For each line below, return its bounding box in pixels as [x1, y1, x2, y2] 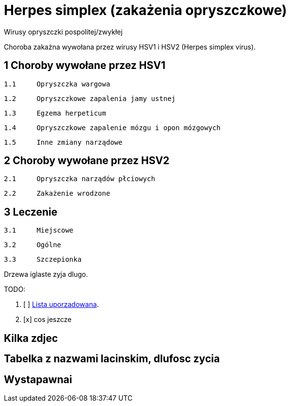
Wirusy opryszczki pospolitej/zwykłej [4, 27, 123, 36]
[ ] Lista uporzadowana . [23, 300, 99, 309]
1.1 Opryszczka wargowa [4, 80, 111, 88]
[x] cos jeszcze [23, 315, 72, 324]
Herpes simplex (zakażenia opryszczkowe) [4, 2, 287, 18]
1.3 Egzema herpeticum [4, 109, 106, 117]
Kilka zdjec [4, 332, 58, 344]
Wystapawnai [4, 373, 72, 386]
